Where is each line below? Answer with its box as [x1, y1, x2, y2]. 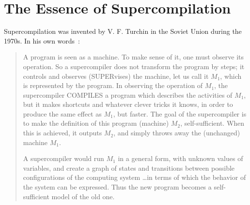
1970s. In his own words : [4, 35, 80, 45]
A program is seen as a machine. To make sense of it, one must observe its [23, 52, 244, 62]
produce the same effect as [23, 108, 102, 118]
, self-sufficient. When [180, 118, 245, 128]
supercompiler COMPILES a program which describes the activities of [23, 89, 233, 100]
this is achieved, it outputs [23, 128, 102, 138]
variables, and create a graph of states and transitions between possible [23, 162, 235, 173]
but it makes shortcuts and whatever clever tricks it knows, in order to [23, 99, 233, 109]
